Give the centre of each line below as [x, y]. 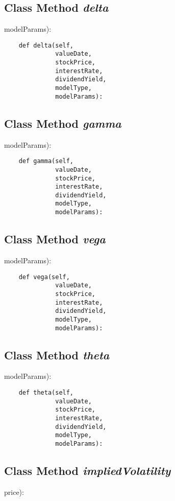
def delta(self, [46, 45]
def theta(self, [46, 392]
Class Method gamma [63, 123]
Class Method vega [55, 239]
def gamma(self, [46, 161]
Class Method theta [57, 355]
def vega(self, [44, 277]
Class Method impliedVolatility [87, 470]
